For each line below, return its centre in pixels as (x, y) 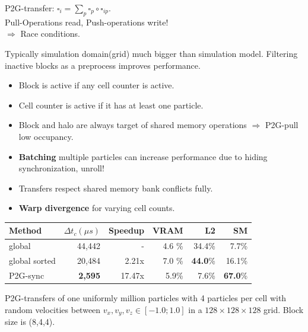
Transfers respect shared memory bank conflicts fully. (116, 188)
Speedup (126, 230)
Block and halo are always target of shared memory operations (133, 125)
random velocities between (53, 309)
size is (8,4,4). (30, 322)
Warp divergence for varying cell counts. (97, 208)
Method (26, 230)
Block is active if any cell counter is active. (96, 85)
